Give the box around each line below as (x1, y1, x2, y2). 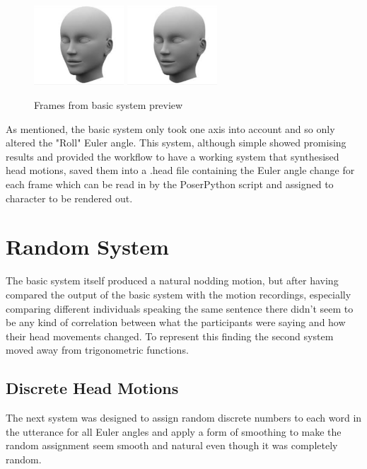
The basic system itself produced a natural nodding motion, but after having (6, 273, 339, 288)
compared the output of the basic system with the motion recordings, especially (6, 286, 351, 301)
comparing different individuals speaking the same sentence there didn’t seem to (6, 301, 354, 315)
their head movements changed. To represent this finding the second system (6, 328, 334, 343)
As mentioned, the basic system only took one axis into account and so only (6, 121, 335, 136)
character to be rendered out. (6, 190, 133, 205)
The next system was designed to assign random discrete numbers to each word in (6, 410, 362, 425)
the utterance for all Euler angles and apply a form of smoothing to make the (6, 424, 342, 439)
